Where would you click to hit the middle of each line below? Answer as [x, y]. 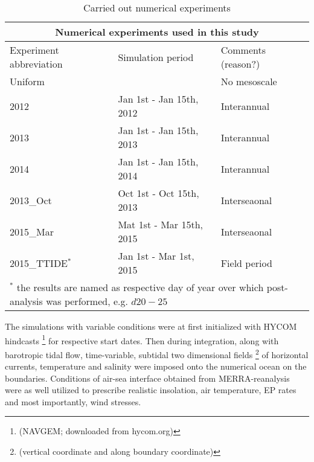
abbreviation [36, 64]
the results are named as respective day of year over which [140, 287]
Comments [243, 50]
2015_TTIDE [39, 263]
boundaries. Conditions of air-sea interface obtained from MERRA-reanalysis [147, 378]
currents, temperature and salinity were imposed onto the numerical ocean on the [156, 366]
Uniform [27, 81]
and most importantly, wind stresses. [73, 401]
